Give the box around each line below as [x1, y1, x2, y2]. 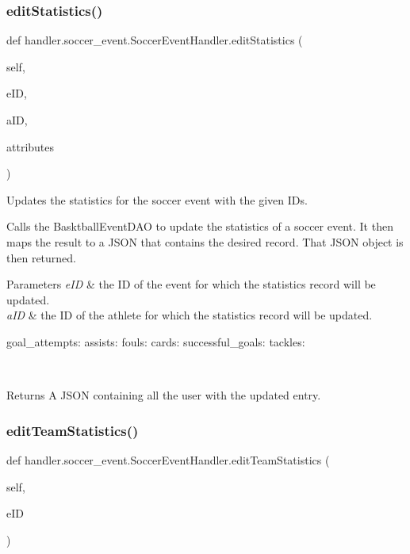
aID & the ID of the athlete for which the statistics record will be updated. [6, 307, 373, 323]
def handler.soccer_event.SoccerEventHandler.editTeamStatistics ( [6, 451, 330, 468]
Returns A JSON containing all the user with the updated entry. [6, 387, 321, 403]
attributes [6, 138, 55, 155]
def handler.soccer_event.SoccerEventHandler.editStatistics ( [6, 32, 303, 48]
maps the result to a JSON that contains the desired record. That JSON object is [6, 233, 404, 250]
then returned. [6, 249, 76, 266]
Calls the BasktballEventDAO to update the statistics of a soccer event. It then [6, 218, 393, 235]
